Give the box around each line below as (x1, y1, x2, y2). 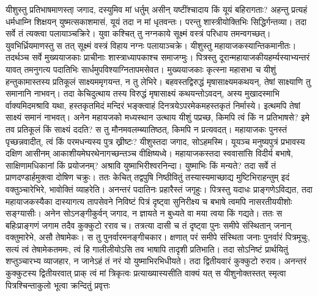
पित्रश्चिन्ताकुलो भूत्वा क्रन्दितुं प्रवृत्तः (6, 278, 110, 291)
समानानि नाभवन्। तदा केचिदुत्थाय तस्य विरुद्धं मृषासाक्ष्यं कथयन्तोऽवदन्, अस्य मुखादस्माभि (6, 87, 279, 100)
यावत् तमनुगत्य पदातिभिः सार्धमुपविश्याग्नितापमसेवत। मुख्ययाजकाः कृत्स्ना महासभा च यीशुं (6, 62, 276, 75)
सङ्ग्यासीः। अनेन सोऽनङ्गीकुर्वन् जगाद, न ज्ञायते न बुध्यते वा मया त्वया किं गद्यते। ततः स (6, 207, 283, 220)
